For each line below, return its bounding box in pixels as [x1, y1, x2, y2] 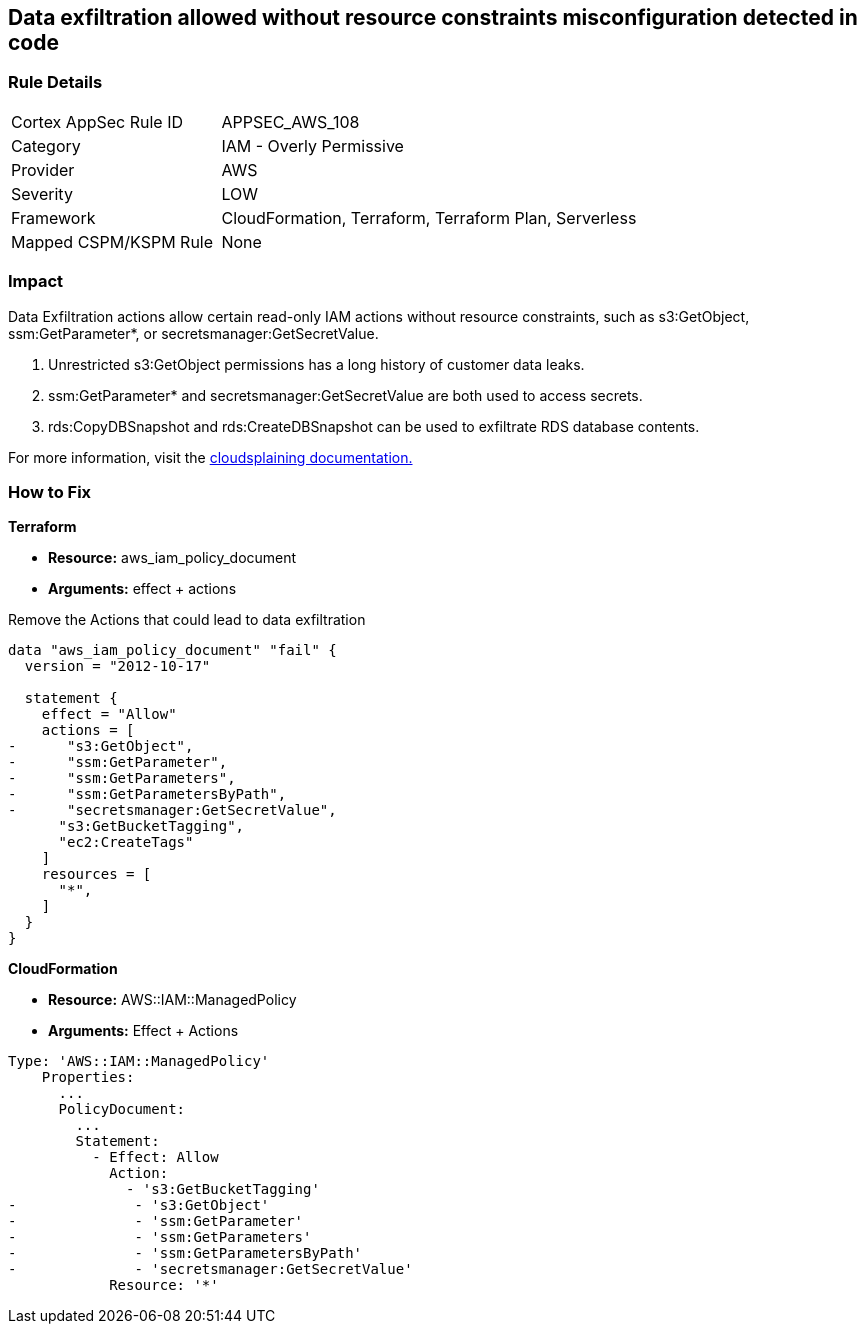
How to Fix [8, 481, 92, 502]
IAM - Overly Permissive [221, 135, 404, 156]
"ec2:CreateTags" [58, 834, 194, 851]
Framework [11, 207, 96, 228]
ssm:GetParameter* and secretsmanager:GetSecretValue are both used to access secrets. [48, 386, 643, 404]
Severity [11, 183, 73, 204]
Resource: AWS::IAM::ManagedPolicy [48, 991, 297, 1009]
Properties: [41, 1069, 135, 1086]
